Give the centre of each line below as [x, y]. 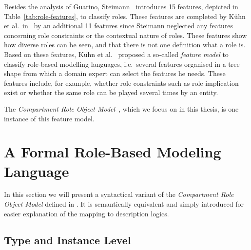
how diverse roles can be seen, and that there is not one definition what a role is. [125, 45]
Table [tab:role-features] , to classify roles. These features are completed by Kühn [125, 16]
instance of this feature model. [49, 118]
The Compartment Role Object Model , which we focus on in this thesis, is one [121, 108]
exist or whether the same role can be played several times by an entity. [111, 92]
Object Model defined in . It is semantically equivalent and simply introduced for [124, 204]
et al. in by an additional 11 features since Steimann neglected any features [119, 26]
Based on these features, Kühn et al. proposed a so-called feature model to [116, 54]
